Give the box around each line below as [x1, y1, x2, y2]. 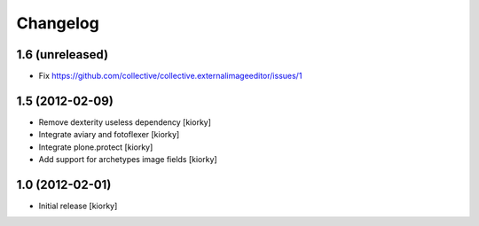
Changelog [16, 13, 99, 33]
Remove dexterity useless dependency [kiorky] [38, 116, 212, 128]
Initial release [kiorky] [38, 200, 118, 212]
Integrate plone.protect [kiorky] [38, 142, 153, 152]
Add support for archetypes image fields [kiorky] [38, 154, 217, 165]
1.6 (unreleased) [16, 47, 109, 62]
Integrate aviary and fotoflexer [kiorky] [38, 129, 180, 140]
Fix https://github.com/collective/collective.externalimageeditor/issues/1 [38, 71, 302, 82]
